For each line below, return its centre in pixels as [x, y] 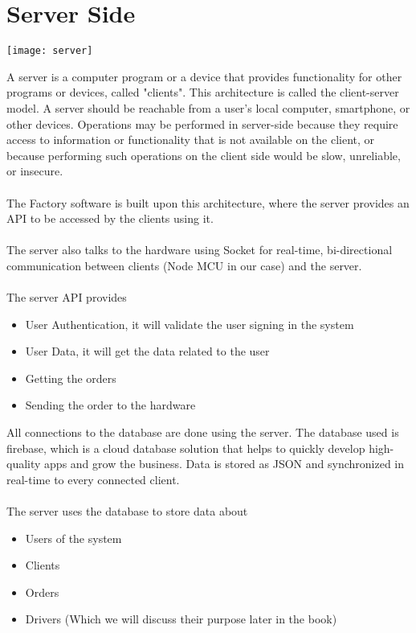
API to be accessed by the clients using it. [110, 218]
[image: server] [50, 51]
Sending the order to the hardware [110, 405]
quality [24, 464]
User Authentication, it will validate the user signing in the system [190, 324]
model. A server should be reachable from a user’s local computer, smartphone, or [208, 107]
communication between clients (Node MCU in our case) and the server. [184, 265]
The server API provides [67, 297]
